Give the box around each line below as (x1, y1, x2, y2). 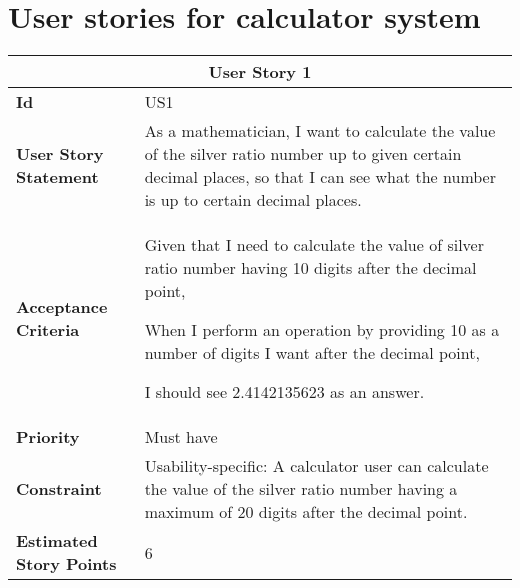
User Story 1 (208, 60, 312, 84)
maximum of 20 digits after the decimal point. (144, 500, 468, 524)
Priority (16, 425, 80, 449)
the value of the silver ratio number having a (144, 477, 458, 501)
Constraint (16, 477, 102, 501)
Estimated (16, 529, 98, 553)
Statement (16, 165, 99, 189)
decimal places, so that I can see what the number (144, 165, 496, 189)
